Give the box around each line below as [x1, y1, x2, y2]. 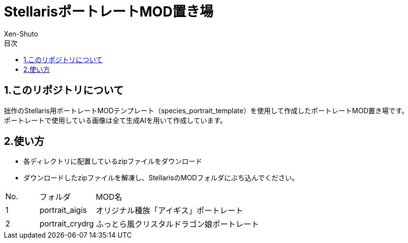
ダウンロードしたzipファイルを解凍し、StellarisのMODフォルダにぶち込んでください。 [23, 174, 299, 182]
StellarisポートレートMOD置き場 [4, 3, 214, 20]
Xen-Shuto [4, 29, 38, 38]
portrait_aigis [39, 205, 87, 215]
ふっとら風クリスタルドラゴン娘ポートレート [96, 219, 259, 229]
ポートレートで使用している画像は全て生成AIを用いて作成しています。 [4, 116, 227, 124]
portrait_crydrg [39, 219, 94, 229]
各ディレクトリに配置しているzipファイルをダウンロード [23, 157, 203, 166]
